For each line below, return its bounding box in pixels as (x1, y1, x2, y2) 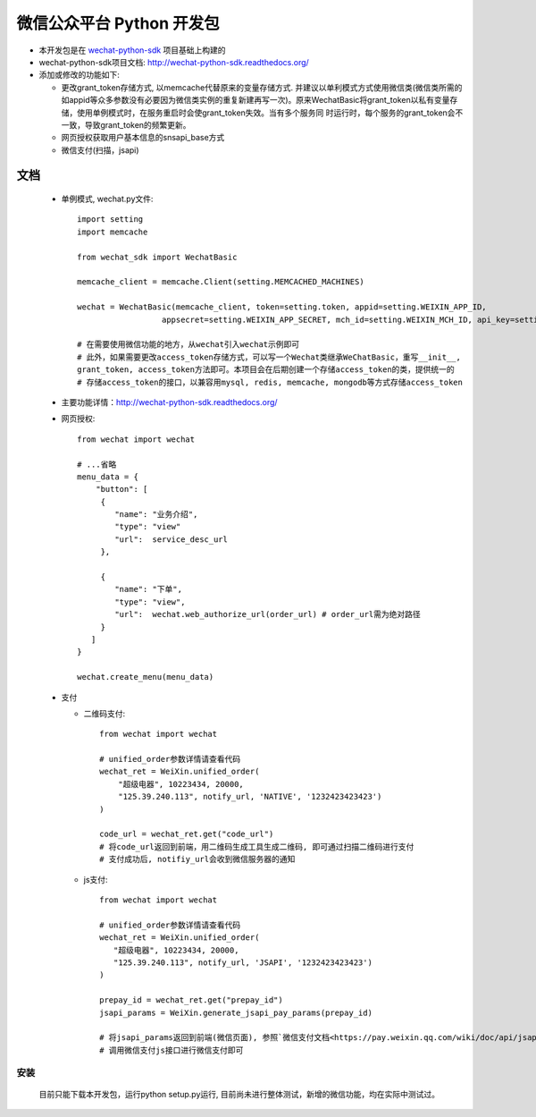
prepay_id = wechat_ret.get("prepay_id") (99, 995, 283, 1005)
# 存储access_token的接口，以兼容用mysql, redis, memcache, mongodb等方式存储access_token (77, 377, 464, 387)
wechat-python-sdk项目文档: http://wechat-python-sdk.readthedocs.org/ (38, 56, 310, 67)
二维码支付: (83, 707, 126, 719)
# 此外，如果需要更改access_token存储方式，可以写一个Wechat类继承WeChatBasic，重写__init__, (77, 351, 462, 362)
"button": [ (95, 484, 148, 495)
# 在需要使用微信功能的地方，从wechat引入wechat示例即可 (77, 340, 300, 350)
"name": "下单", (114, 584, 183, 595)
